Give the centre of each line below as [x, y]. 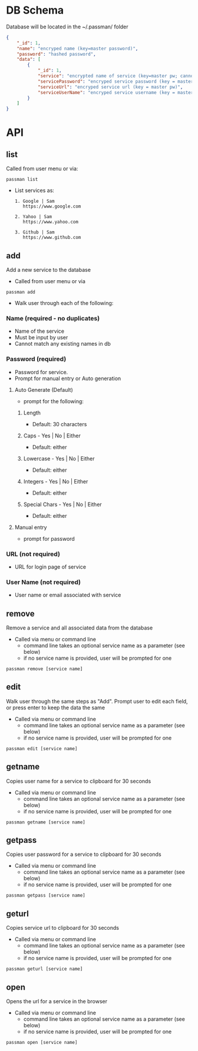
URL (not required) [33, 554]
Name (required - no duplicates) [53, 318]
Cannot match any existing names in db [62, 344]
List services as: [34, 190]
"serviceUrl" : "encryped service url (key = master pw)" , [110, 87]
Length [32, 413]
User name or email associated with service [68, 595]
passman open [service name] [42, 1043]
